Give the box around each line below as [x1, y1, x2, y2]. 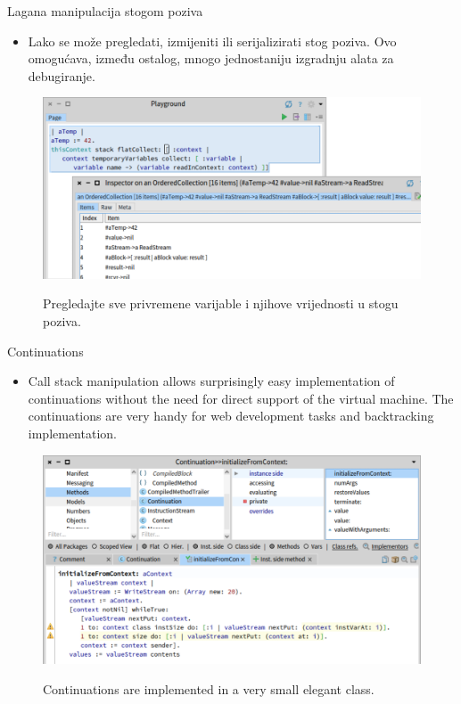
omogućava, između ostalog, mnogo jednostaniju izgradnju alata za [28, 49, 394, 68]
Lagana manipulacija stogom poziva [7, 2, 203, 20]
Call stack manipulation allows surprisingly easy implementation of [28, 372, 395, 390]
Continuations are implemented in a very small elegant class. [43, 679, 375, 698]
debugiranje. [28, 66, 95, 85]
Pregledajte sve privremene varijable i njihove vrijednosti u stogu [43, 294, 399, 313]
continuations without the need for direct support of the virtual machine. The [28, 389, 454, 407]
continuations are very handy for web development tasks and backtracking [28, 406, 434, 425]
